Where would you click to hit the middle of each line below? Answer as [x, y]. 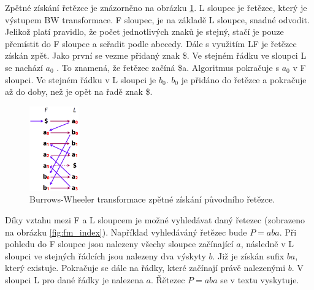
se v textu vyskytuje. [260, 279]
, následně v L [267, 244]
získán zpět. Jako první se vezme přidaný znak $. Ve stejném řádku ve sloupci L [156, 55]
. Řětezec [168, 279]
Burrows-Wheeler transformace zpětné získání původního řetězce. [152, 199]
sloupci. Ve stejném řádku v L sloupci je [81, 79]
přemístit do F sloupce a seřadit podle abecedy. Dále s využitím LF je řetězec [151, 43]
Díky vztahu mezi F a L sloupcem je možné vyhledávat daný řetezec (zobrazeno [155, 219]
